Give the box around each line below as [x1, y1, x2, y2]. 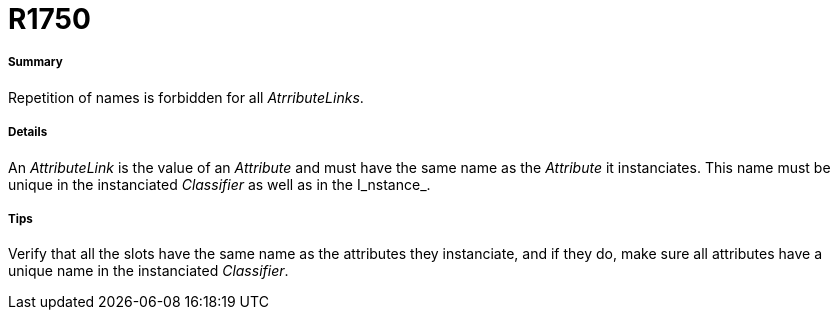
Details [8, 125, 48, 140]
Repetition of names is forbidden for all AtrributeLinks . [8, 88, 364, 106]
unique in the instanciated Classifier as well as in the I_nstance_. [8, 175, 431, 193]
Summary [8, 55, 63, 70]
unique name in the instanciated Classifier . [8, 262, 289, 280]
